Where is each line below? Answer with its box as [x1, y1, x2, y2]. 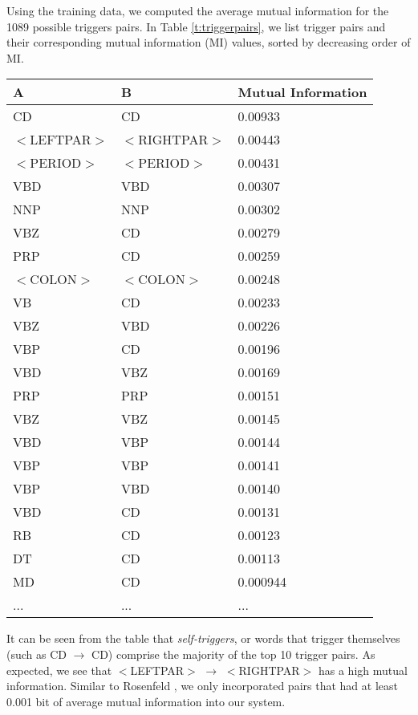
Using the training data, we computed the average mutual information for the [6, 2, 389, 18]
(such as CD [6, 645, 67, 662]
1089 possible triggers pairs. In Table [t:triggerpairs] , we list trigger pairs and [6, 18, 386, 35]
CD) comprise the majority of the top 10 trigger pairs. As [91, 645, 375, 662]
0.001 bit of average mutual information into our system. [6, 693, 286, 709]
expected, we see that [6, 661, 112, 678]
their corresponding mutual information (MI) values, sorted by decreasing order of [6, 34, 411, 51]
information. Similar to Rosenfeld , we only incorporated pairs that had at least [6, 677, 398, 694]
